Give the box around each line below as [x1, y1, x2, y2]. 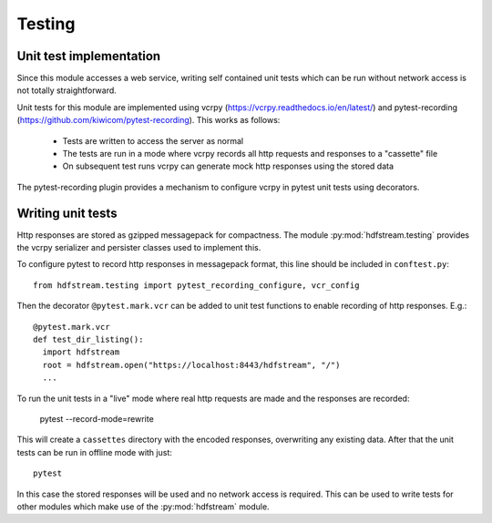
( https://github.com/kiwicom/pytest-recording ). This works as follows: [16, 115, 281, 126]
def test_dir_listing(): [33, 334, 144, 345]
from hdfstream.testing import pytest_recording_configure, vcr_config [33, 280, 360, 291]
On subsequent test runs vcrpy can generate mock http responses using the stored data [62, 160, 395, 172]
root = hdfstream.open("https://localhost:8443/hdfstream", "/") [42, 360, 341, 370]
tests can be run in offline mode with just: [16, 446, 173, 457]
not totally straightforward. [16, 85, 118, 96]
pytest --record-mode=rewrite [39, 414, 154, 424]
